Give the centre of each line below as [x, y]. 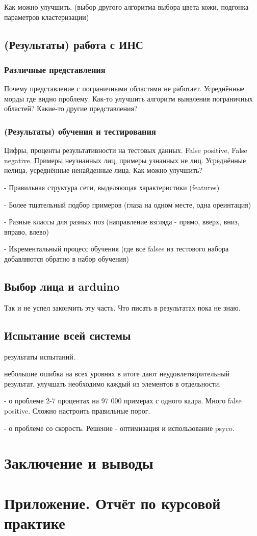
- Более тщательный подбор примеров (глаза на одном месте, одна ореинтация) [128, 204]
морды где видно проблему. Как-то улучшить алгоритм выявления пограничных [128, 98]
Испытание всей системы [68, 335]
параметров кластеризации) [47, 17]
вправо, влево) [27, 231]
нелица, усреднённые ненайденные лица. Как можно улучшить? [103, 170]
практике [35, 522]
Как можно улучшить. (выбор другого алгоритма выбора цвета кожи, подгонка [126, 7]
